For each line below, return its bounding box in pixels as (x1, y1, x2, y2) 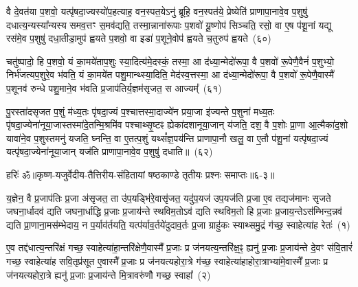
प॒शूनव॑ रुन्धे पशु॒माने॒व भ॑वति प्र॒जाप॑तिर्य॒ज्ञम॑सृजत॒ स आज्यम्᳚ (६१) (6, 80, 222, 95)
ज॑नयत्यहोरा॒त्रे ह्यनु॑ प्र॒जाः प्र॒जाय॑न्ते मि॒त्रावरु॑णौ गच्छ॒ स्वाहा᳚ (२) (6, 267, 211, 282)
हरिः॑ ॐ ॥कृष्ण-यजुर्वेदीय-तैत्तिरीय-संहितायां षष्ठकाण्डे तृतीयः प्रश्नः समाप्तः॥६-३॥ (6, 167, 275, 181)
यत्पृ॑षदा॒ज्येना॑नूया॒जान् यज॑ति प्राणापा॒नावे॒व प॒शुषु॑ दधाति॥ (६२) (6, 144, 213, 159)
